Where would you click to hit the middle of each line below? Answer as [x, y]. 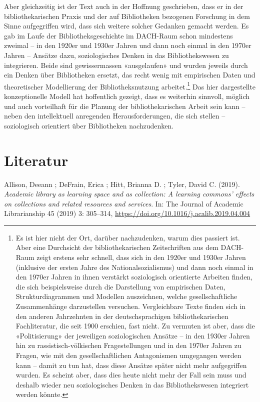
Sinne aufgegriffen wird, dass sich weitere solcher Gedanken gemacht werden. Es [126, 26]
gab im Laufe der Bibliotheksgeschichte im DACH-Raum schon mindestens [118, 35]
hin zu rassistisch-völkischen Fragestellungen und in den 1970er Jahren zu [128, 345]
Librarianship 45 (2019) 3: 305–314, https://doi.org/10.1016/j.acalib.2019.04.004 [127, 213]
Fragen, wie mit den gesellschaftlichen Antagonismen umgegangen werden [128, 355]
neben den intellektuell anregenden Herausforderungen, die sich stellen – [115, 116]
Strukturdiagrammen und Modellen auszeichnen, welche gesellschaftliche [126, 296]
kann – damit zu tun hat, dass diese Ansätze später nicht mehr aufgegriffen [131, 365]
